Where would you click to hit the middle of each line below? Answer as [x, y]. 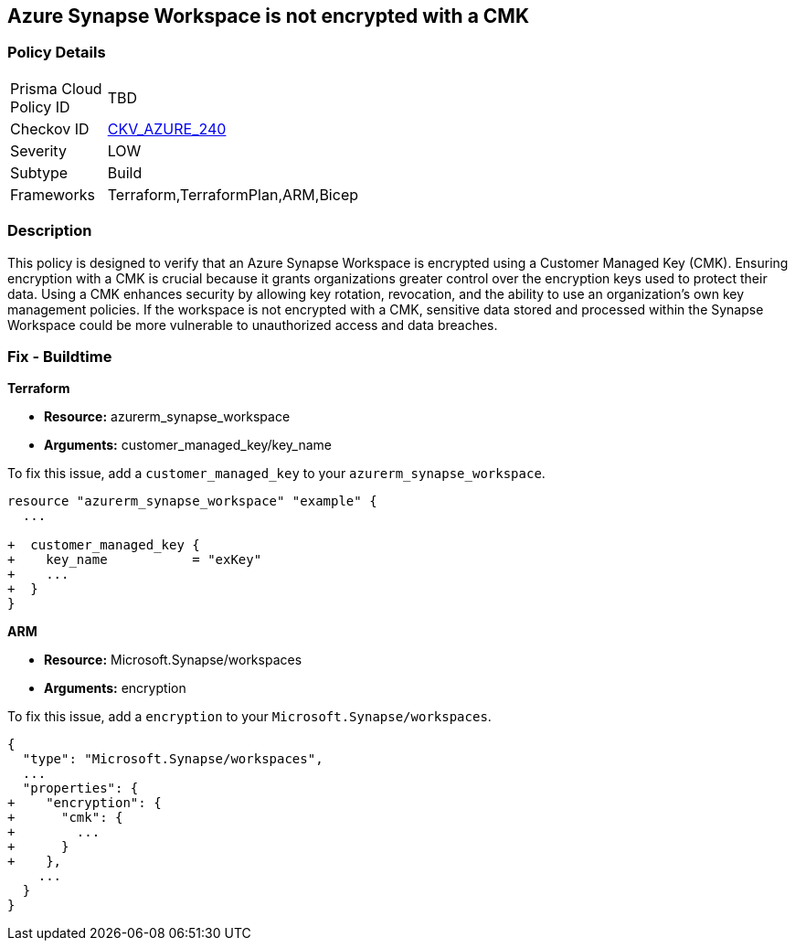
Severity [38, 150]
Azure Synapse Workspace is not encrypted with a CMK [269, 16]
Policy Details [57, 53]
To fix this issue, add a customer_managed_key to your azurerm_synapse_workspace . [276, 474]
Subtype [39, 172]
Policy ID [40, 107]
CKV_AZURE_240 [167, 128]
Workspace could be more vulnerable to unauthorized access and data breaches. [253, 325]
